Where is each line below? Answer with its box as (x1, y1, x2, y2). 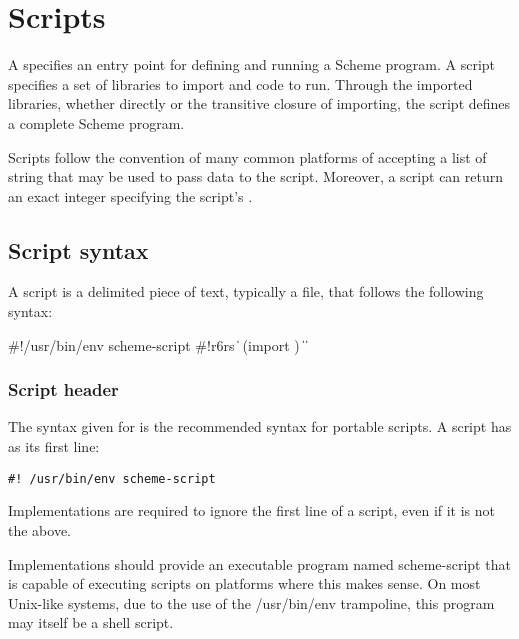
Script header (8, 377, 119, 402)
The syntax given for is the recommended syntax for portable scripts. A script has (8, 416, 512, 437)
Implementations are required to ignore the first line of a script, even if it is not (8, 500, 496, 521)
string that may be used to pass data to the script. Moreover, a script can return (8, 166, 503, 187)
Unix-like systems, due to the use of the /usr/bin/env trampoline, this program (8, 592, 495, 613)
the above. (8, 519, 71, 540)
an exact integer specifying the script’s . (8, 185, 253, 206)
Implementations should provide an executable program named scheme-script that (8, 553, 511, 574)
